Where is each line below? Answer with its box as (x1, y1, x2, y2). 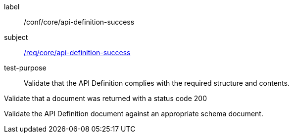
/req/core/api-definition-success (24, 48, 131, 57)
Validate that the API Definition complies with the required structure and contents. (24, 79, 290, 87)
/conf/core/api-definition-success (24, 18, 135, 26)
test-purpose (4, 64, 47, 72)
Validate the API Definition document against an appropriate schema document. (4, 109, 263, 118)
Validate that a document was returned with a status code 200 (4, 94, 207, 103)
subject (4, 33, 28, 41)
